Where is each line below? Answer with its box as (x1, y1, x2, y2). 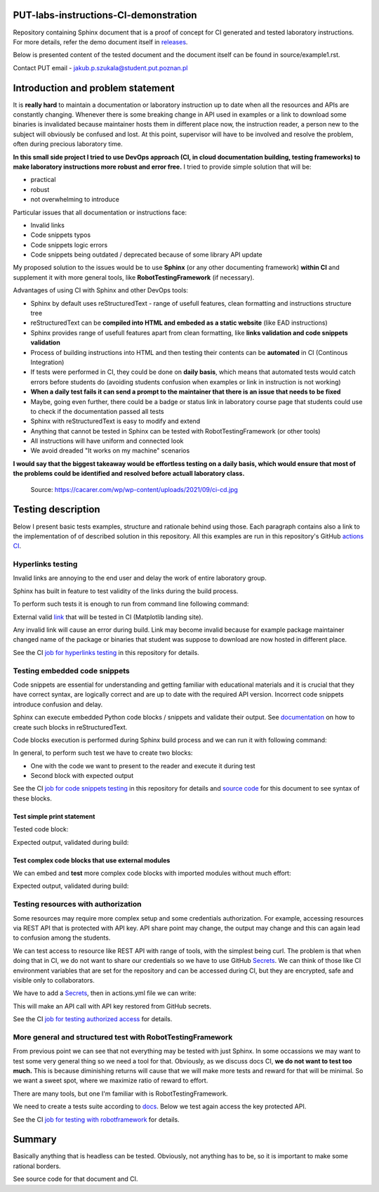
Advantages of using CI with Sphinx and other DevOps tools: (13, 286, 189, 294)
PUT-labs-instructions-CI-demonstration (13, 9, 197, 21)
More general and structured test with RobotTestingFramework (13, 1032, 233, 1042)
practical (30, 176, 56, 184)
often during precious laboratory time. (13, 140, 123, 148)
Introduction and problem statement (13, 82, 175, 94)
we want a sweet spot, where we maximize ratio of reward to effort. (13, 1076, 208, 1085)
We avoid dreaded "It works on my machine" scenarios (30, 446, 190, 455)
